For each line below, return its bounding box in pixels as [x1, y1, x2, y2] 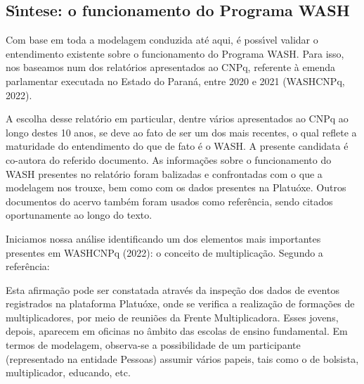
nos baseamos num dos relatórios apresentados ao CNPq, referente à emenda [6, 60, 336, 75]
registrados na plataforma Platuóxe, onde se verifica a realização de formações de [6, 296, 355, 311]
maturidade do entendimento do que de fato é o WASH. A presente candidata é [6, 139, 349, 153]
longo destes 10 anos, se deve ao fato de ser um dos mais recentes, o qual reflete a [6, 124, 357, 139]
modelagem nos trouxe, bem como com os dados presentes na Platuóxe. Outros [6, 180, 346, 195]
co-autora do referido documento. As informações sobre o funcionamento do [6, 152, 332, 167]
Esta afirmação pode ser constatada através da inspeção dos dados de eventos [6, 282, 339, 297]
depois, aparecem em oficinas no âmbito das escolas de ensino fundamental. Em [6, 324, 348, 338]
